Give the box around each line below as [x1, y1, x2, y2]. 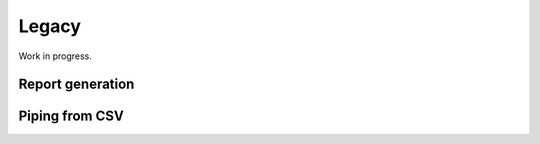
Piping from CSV [18, 108, 124, 125]
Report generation [18, 76, 135, 93]
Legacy [18, 15, 82, 37]
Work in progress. [18, 50, 92, 62]
